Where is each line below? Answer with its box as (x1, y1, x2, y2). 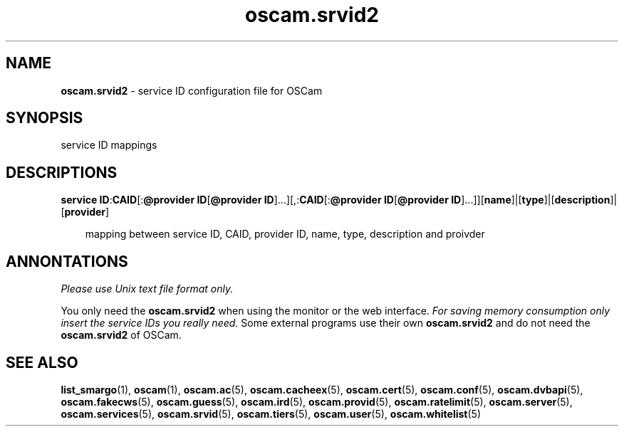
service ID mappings (61, 139, 157, 152)
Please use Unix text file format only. (61, 283, 234, 295)
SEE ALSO (6, 353, 78, 372)
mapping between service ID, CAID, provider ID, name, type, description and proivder (85, 228, 485, 241)
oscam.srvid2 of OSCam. (61, 329, 182, 342)
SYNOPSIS (6, 109, 83, 127)
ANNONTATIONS (6, 252, 128, 270)
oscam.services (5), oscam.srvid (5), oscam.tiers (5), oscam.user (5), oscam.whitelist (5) (61, 407, 482, 420)
